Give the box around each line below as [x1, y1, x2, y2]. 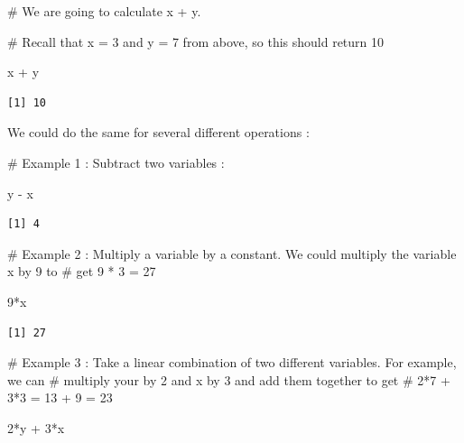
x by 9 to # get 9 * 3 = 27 [7, 262, 156, 281]
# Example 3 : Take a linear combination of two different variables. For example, [7, 353, 457, 372]
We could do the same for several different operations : [7, 123, 310, 142]
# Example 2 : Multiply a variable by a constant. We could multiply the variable [7, 244, 457, 263]
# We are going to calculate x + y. [7, 2, 201, 20]
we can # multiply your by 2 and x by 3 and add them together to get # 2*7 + [7, 370, 450, 389]
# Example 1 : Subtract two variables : [7, 152, 225, 171]
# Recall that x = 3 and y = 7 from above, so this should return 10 [7, 32, 385, 51]
